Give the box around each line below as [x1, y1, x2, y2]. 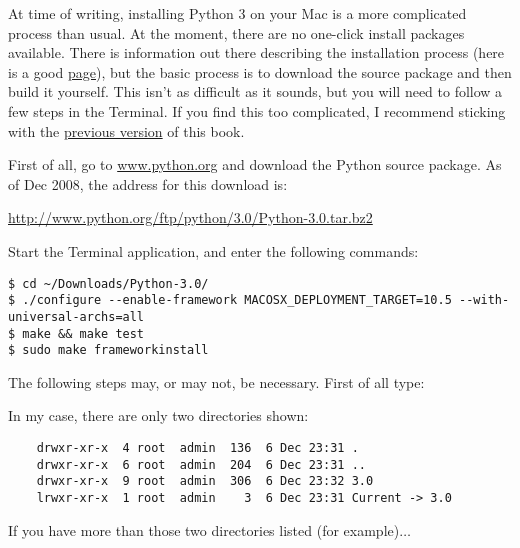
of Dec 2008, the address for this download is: [8, 173, 288, 194]
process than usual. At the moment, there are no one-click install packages [8, 22, 465, 43]
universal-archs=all [8, 309, 145, 324]
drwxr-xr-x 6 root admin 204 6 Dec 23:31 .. [36, 457, 366, 472]
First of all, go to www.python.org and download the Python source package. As [8, 154, 502, 175]
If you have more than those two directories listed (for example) [8, 519, 400, 540]
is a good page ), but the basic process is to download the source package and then [8, 61, 512, 82]
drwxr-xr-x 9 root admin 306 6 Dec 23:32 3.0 [36, 474, 374, 489]
